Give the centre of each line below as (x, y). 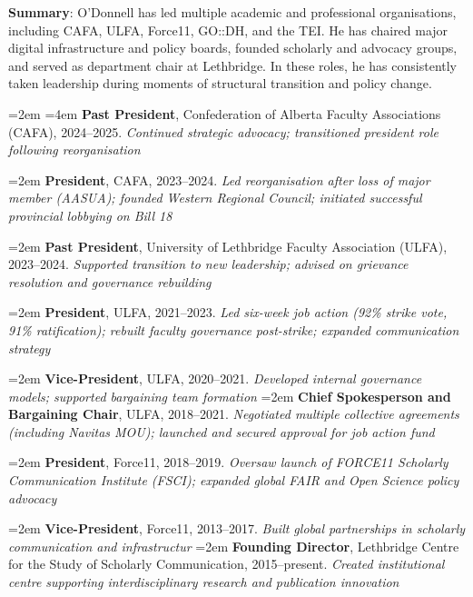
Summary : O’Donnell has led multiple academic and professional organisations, (232, 12)
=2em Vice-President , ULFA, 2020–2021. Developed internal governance (215, 378)
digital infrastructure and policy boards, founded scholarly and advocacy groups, (233, 48)
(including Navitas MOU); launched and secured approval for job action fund (222, 431)
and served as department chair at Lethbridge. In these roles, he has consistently (233, 65)
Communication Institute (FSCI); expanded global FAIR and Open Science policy (234, 480)
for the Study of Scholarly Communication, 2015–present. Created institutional (227, 564)
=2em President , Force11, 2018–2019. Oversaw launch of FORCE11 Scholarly (228, 462)
